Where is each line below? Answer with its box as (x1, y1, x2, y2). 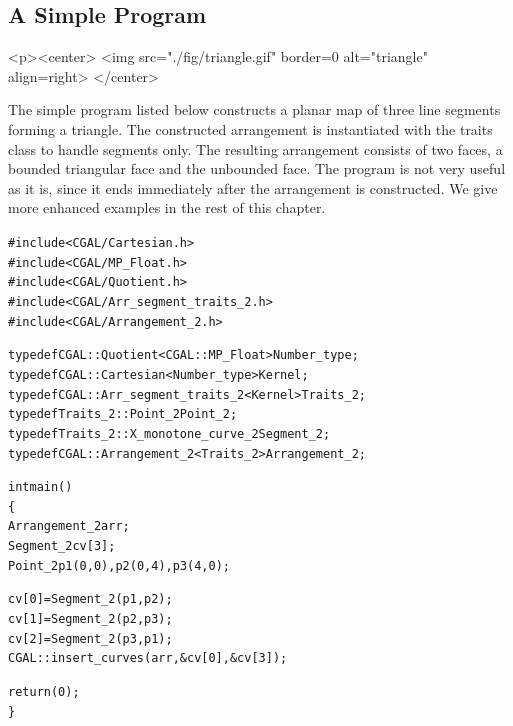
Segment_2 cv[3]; (8, 539, 116, 554)
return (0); (8, 685, 80, 700)
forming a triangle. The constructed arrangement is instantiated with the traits (8, 118, 493, 139)
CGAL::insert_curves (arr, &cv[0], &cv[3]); (8, 651, 288, 666)
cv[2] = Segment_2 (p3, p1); (8, 631, 173, 646)
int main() (8, 480, 73, 495)
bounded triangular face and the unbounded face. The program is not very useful (8, 158, 506, 179)
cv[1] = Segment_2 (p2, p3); (8, 612, 173, 627)
